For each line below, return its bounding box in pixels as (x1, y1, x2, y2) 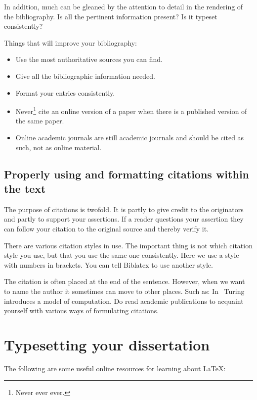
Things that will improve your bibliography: (4, 37, 137, 48)
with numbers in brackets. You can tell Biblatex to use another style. (4, 259, 213, 270)
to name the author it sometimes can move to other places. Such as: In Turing (4, 286, 245, 296)
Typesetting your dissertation (4, 334, 210, 354)
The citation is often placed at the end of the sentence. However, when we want (4, 276, 245, 286)
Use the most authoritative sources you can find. (15, 54, 163, 64)
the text (4, 180, 46, 196)
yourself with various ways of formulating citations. (4, 305, 159, 316)
